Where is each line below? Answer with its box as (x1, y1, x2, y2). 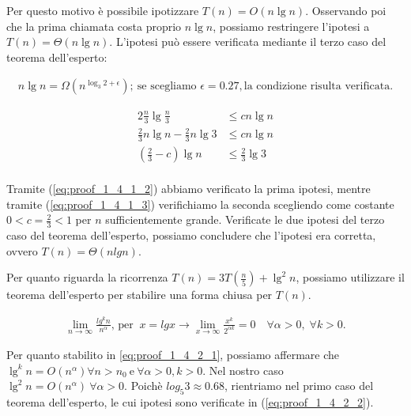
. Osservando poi (305, 2, 386, 18)
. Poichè (124, 377, 163, 394)
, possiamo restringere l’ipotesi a (213, 17, 370, 34)
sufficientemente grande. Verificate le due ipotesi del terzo (105, 211, 385, 228)
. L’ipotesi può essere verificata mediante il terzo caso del (109, 33, 386, 50)
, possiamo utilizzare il (296, 269, 405, 286)
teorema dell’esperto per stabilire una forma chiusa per (6, 286, 273, 303)
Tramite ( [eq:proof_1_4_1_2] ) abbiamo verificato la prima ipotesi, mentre (6, 180, 371, 197)
